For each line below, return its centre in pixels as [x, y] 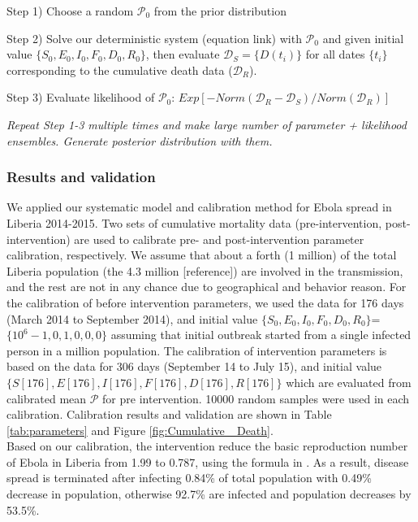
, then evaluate [183, 54]
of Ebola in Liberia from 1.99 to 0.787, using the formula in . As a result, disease [208, 461]
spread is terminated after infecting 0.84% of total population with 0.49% [189, 478]
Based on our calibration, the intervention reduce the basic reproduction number [207, 446]
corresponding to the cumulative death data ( [120, 70]
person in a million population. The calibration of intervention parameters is [197, 350]
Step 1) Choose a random [70, 11]
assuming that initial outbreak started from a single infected [261, 335]
